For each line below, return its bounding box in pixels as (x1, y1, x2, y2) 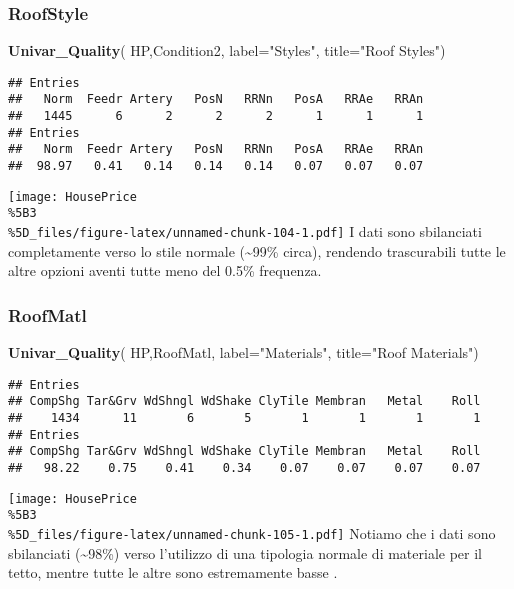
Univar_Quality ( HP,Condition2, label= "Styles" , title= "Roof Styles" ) (8, 40, 446, 61)
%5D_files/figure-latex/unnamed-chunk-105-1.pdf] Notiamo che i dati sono (8, 522, 496, 543)
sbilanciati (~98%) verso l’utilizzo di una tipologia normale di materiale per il (8, 542, 483, 563)
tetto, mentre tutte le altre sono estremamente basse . (8, 562, 338, 583)
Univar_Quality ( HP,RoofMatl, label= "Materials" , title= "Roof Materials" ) (8, 342, 479, 363)
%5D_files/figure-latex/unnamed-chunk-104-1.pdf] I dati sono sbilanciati (8, 221, 482, 242)
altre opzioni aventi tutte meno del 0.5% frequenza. (8, 260, 322, 281)
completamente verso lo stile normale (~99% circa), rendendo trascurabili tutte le (8, 240, 506, 261)
